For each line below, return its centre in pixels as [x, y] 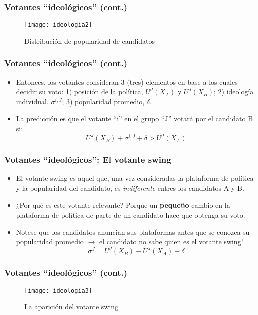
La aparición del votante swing [71, 307]
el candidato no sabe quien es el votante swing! [171, 241]
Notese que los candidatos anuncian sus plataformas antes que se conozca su [133, 231]
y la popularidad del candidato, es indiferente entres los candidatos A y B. [130, 188]
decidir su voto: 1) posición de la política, [79, 92]
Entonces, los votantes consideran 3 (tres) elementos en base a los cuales [127, 82]
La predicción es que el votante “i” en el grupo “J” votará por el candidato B [135, 118]
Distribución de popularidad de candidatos [90, 40]
